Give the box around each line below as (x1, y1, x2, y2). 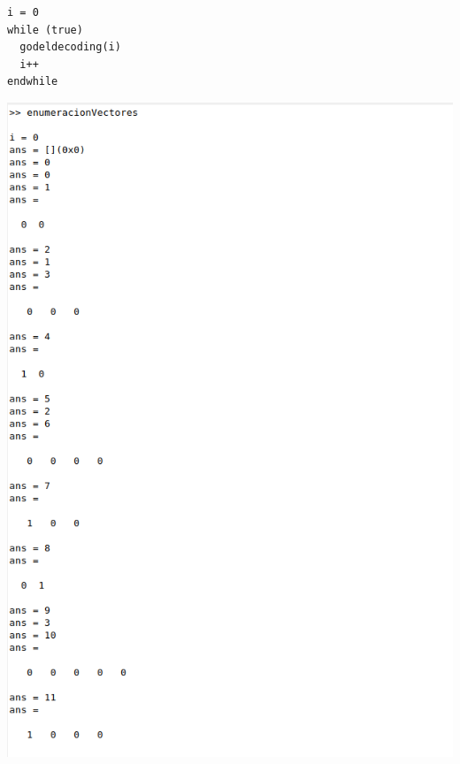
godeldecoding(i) (19, 41, 121, 54)
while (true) (7, 23, 83, 36)
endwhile (7, 75, 58, 88)
